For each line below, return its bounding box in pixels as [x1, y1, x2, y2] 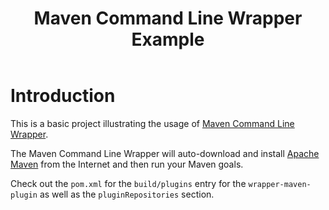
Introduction [10, 85, 116, 107]
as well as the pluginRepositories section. [39, 188, 215, 200]
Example [131, 28, 205, 51]
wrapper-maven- [248, 179, 312, 189]
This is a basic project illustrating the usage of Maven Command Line [10, 117, 295, 129]
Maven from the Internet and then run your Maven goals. [10, 158, 244, 170]
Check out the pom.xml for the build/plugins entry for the [10, 177, 247, 189]
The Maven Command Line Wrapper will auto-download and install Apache [10, 147, 320, 159]
